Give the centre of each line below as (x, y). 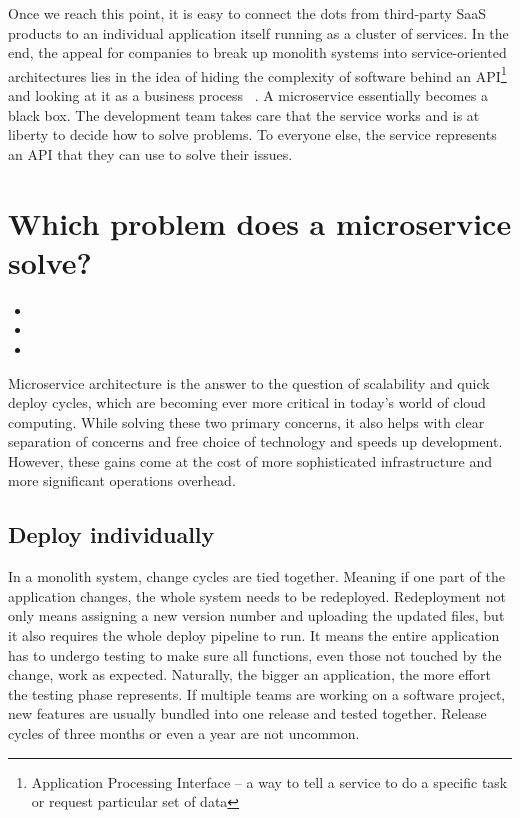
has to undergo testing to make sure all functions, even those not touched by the (255, 654)
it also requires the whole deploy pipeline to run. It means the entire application (254, 635)
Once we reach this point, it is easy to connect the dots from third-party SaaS (247, 13)
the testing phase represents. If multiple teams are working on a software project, (257, 693)
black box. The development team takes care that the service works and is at (244, 114)
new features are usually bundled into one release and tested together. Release (247, 713)
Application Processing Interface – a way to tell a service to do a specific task (269, 781)
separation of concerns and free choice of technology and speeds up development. (255, 441)
